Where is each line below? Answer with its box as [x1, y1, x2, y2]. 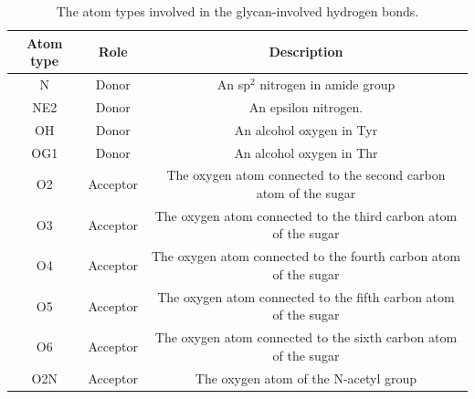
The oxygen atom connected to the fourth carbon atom [151, 247, 460, 266]
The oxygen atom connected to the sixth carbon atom [154, 328, 458, 347]
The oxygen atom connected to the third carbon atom [154, 205, 458, 225]
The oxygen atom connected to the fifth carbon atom [157, 287, 455, 306]
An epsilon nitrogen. [248, 97, 364, 116]
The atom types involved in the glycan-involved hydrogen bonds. [56, 2, 419, 20]
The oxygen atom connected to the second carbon [166, 165, 446, 184]
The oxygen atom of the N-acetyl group [195, 368, 417, 387]
